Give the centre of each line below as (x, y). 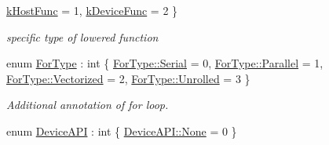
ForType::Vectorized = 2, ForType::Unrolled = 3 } (128, 78)
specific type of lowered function (82, 36)
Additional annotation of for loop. (88, 105)
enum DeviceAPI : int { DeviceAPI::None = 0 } (122, 130)
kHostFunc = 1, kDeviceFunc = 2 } (92, 10)
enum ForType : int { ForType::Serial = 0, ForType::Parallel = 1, (165, 63)
